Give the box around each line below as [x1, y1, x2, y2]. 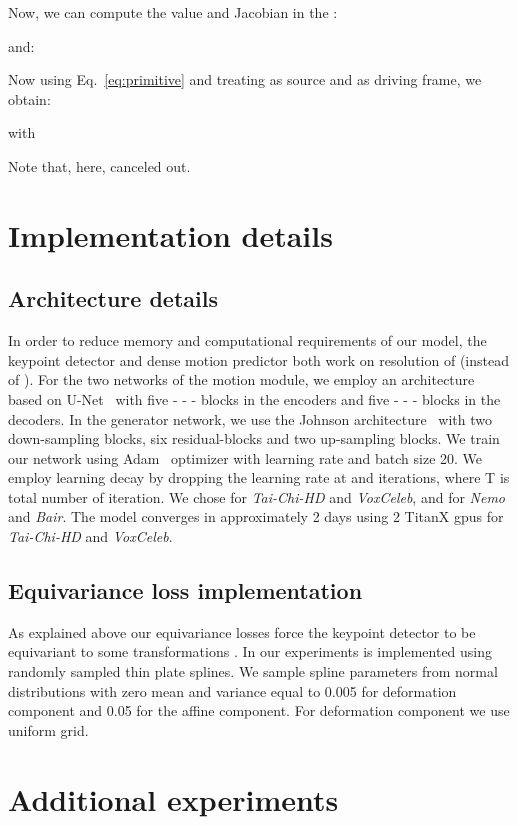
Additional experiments [8, 778, 339, 819]
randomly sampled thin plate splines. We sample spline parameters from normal [8, 661, 498, 682]
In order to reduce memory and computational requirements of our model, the [8, 330, 487, 351]
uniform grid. [8, 719, 89, 740]
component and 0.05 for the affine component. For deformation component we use [8, 700, 510, 721]
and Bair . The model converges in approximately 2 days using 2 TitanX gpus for [8, 506, 504, 527]
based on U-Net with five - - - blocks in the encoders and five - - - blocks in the [8, 388, 501, 409]
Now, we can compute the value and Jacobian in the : [8, 2, 338, 22]
